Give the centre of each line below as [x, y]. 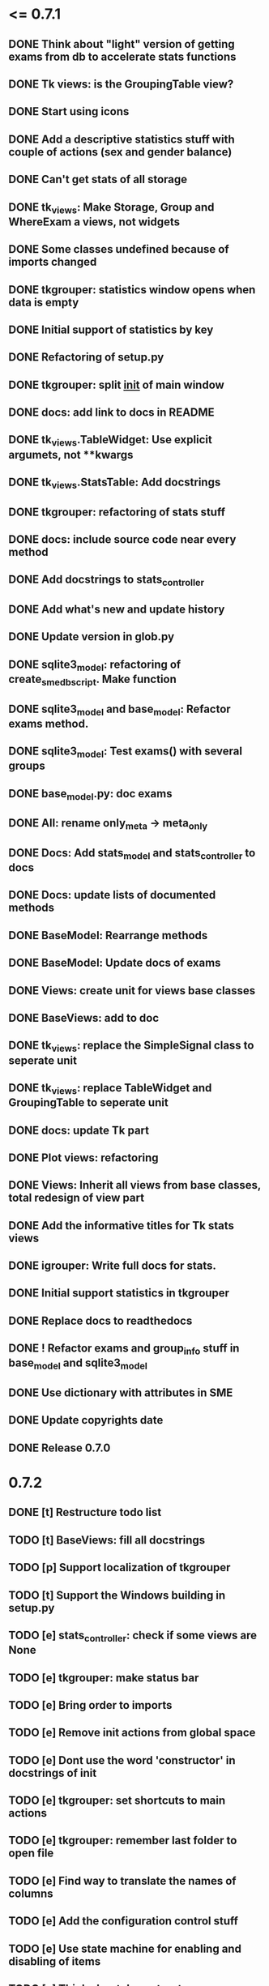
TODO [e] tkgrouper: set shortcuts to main [117, 1801]
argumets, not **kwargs [71, 455]
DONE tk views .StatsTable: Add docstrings [115, 483]
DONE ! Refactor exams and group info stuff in [124, 1350]
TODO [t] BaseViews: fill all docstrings [107, 1540]
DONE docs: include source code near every [122, 539]
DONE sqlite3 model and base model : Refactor [120, 710]
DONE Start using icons [69, 111]
